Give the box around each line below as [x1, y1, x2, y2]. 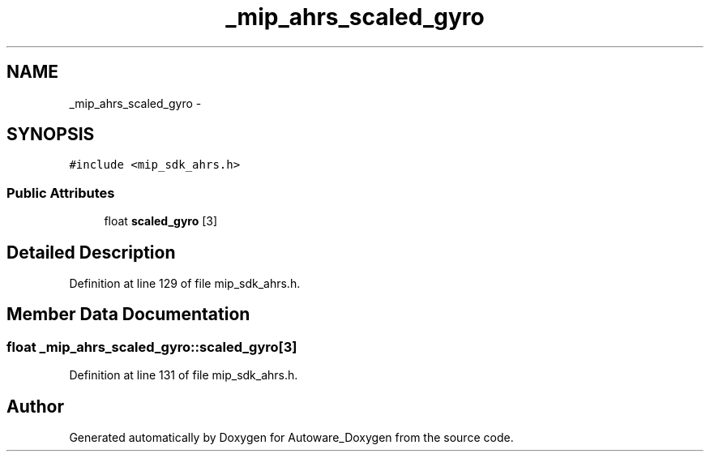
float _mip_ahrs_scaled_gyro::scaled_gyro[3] [6, 338, 297, 355]
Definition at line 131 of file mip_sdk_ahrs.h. [69, 368, 298, 383]
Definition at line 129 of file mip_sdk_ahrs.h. [69, 276, 301, 291]
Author [6, 396, 64, 417]
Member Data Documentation [6, 304, 250, 325]
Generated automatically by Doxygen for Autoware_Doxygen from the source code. [69, 430, 514, 445]
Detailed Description [6, 242, 176, 263]
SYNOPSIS [6, 124, 95, 145]
